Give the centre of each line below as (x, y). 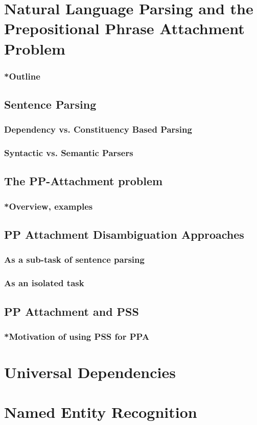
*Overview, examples (49, 206)
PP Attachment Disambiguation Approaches (124, 234)
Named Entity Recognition (101, 412)
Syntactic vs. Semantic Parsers (69, 153)
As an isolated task (44, 283)
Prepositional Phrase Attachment (124, 28)
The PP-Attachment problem (84, 181)
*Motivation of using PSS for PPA (77, 336)
